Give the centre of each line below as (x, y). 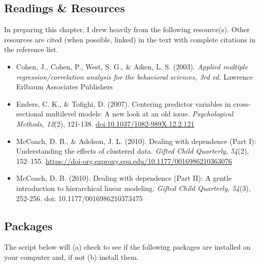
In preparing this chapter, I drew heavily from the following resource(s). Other (127, 29)
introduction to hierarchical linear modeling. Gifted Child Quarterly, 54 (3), (133, 188)
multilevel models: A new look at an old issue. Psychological (139, 114)
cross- (242, 103)
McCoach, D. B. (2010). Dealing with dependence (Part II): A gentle (124, 178)
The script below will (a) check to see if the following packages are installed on (127, 247)
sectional (30, 114)
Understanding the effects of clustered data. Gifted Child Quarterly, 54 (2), (133, 151)
